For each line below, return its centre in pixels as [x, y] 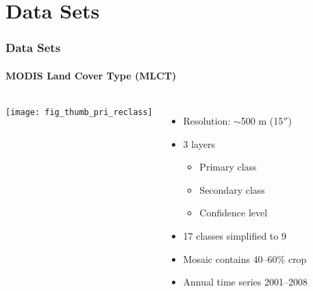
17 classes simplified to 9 [235, 235]
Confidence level [234, 213]
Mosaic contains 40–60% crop [245, 258]
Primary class [228, 167]
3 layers [199, 143]
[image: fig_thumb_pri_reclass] [79, 113]
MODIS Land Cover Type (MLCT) [91, 75]
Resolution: [207, 121]
